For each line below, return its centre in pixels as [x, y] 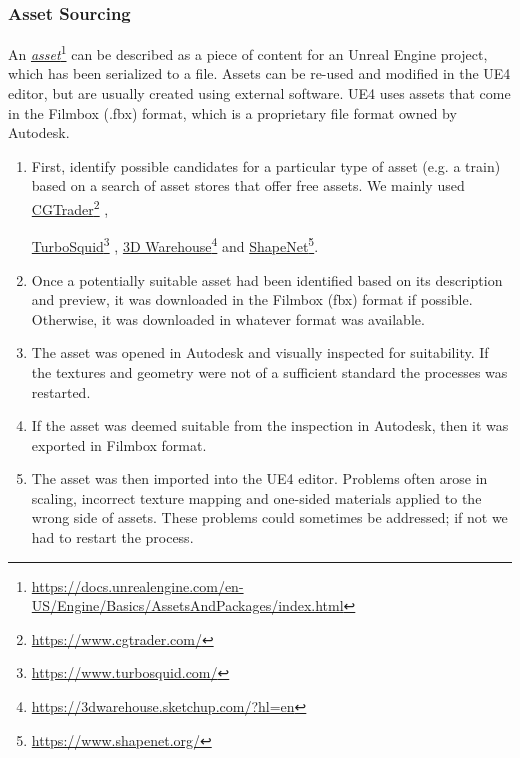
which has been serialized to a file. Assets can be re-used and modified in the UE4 [259, 73]
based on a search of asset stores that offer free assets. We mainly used [248, 185]
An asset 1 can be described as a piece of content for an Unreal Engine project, [248, 52]
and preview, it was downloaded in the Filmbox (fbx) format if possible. [252, 299]
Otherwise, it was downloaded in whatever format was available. [228, 318]
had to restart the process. [112, 537]
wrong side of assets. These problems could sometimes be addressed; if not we [269, 517]
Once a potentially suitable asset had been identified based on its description [267, 279]
